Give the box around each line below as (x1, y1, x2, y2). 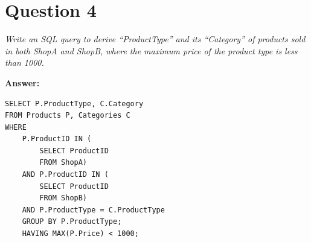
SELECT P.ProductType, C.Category (5, 99, 144, 108)
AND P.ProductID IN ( (22, 170, 109, 179)
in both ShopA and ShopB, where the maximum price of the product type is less (5, 44, 298, 57)
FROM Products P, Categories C (5, 111, 130, 120)
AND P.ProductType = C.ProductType (22, 205, 165, 214)
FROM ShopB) (39, 194, 88, 203)
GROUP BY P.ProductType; (22, 217, 122, 226)
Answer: (5, 76, 40, 89)
